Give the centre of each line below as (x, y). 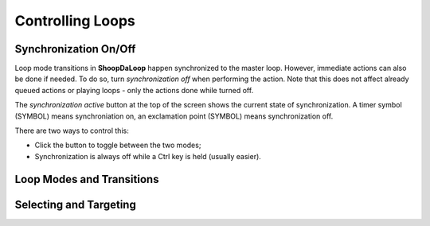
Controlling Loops (75, 21)
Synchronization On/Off (75, 49)
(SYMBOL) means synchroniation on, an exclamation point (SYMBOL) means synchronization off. (174, 116)
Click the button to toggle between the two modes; (118, 145)
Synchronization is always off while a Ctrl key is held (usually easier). (148, 156)
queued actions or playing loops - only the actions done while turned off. (134, 90)
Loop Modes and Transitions (87, 179)
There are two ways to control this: (72, 131)
